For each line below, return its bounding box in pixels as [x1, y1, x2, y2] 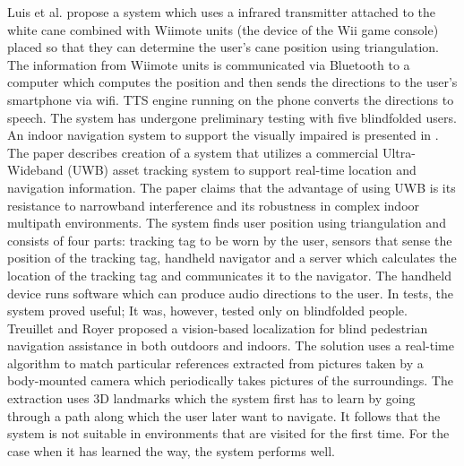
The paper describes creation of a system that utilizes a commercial [7, 142, 379, 161]
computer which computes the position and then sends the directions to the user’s [7, 73, 458, 91]
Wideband [7, 160, 64, 179]
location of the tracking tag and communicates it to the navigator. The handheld [7, 265, 452, 284]
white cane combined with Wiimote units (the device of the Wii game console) [7, 20, 439, 39]
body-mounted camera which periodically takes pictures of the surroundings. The [7, 371, 453, 390]
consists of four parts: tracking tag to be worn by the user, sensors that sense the [7, 230, 452, 249]
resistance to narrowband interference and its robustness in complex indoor [7, 195, 420, 214]
